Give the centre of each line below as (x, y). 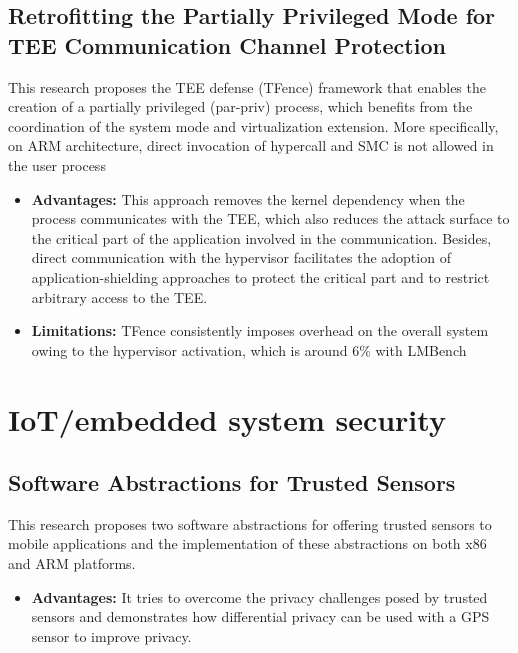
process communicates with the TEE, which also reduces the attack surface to (270, 218)
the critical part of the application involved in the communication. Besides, (261, 237)
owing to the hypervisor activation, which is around (189, 349)
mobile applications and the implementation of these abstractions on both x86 (247, 543)
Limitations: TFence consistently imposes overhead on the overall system (260, 330)
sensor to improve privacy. (111, 635)
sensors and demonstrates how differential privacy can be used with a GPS (260, 616)
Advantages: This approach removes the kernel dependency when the (248, 198)
